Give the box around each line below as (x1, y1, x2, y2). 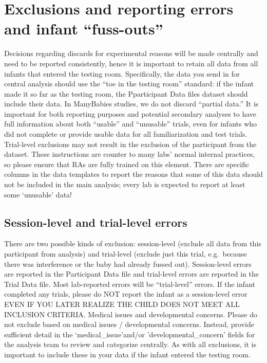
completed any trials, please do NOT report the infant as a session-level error (4, 288, 247, 299)
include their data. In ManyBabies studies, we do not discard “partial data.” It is (4, 98, 259, 109)
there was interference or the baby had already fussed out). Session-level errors (4, 258, 252, 269)
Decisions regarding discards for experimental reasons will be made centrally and (4, 48, 258, 59)
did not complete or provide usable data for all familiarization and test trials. (4, 129, 247, 139)
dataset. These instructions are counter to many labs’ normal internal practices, (4, 149, 255, 159)
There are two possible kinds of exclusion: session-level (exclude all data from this (4, 238, 261, 249)
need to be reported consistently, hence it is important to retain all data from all (4, 58, 258, 68)
